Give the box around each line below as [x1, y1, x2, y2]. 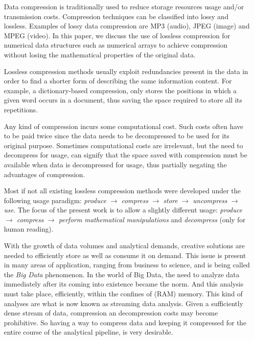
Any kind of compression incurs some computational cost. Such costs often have [4, 121, 244, 131]
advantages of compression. [4, 169, 85, 179]
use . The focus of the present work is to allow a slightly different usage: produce [4, 205, 242, 215]
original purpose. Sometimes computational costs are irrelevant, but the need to [4, 140, 243, 150]
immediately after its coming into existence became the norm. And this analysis [4, 279, 244, 289]
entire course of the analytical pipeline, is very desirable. [4, 327, 173, 337]
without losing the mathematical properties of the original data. [4, 49, 196, 59]
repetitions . [4, 104, 38, 114]
